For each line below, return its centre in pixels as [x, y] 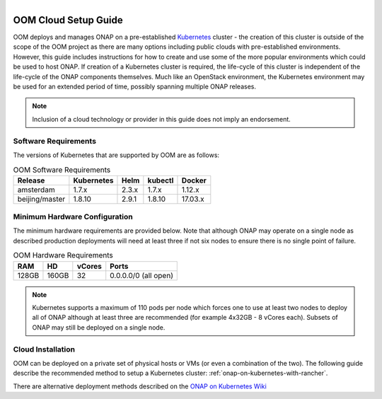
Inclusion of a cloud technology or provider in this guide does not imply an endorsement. [162, 119]
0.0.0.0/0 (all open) [141, 275]
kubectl [161, 180]
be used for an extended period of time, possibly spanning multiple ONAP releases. [135, 87]
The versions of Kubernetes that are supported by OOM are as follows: [116, 155]
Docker [194, 180]
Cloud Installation [44, 349]
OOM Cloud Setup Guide [68, 20]
